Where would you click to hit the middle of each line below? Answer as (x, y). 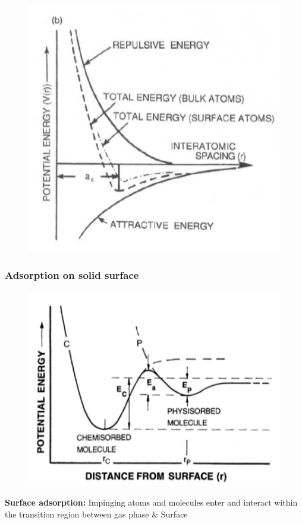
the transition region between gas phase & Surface (96, 514)
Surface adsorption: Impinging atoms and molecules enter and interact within (151, 502)
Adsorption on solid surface (72, 274)
